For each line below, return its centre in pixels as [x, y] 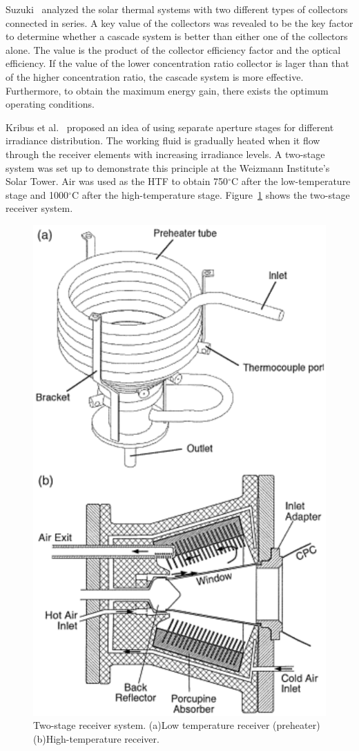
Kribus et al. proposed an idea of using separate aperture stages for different [170, 127]
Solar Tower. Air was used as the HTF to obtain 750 [117, 181]
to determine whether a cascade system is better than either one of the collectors [177, 36]
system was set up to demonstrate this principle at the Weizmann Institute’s [168, 167]
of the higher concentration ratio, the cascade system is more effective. [155, 76]
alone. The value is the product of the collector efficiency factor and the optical [173, 49]
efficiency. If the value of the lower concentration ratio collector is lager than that [177, 63]
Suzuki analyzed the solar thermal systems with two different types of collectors [177, 9]
